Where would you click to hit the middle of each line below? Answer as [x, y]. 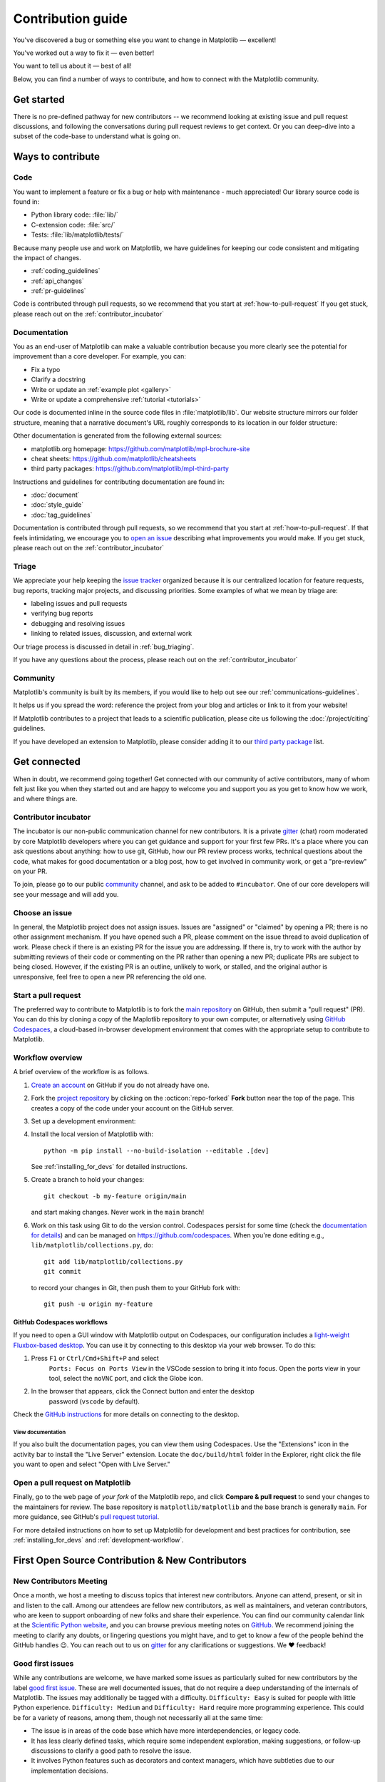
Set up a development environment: [83, 1121]
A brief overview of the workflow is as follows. [81, 1072]
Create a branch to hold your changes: [88, 1180]
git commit [63, 1272]
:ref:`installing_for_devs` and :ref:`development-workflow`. [99, 1540]
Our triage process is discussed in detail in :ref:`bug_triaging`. [104, 647]
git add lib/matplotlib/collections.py [113, 1261]
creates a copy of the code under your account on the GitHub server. [133, 1108]
